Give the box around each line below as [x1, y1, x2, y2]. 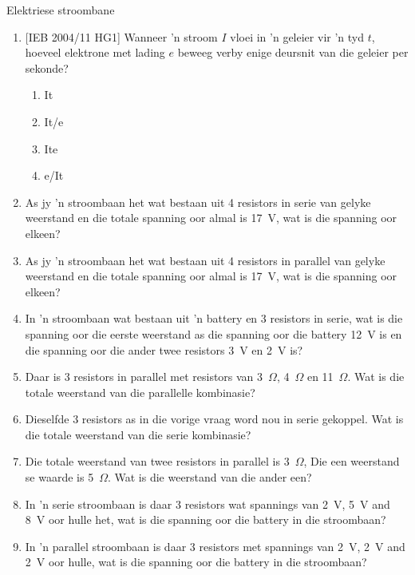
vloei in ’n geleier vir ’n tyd [230, 28, 364, 45]
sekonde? [25, 59, 69, 76]
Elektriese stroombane [6, 2, 115, 18]
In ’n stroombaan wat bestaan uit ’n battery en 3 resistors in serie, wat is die [25, 310, 403, 327]
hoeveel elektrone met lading [25, 44, 165, 61]
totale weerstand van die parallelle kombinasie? [25, 383, 255, 400]
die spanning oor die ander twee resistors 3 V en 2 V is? [25, 341, 303, 358]
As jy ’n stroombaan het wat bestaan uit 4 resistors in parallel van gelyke [25, 252, 385, 268]
